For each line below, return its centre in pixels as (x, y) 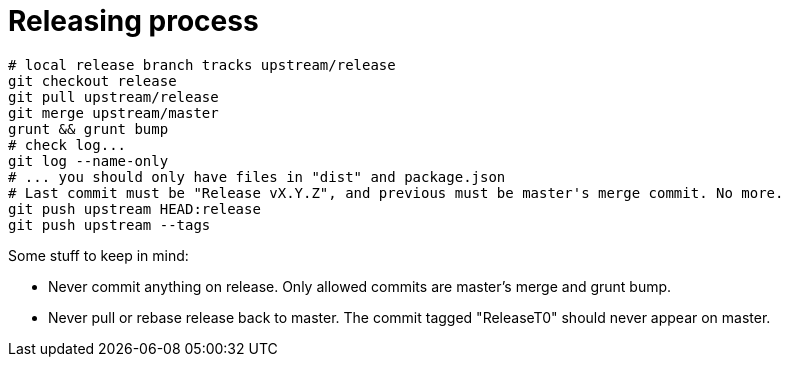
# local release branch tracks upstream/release (202, 64)
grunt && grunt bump (88, 128)
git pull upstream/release (113, 96)
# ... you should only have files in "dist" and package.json (257, 176)
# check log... (67, 144)
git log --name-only (88, 160)
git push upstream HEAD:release (134, 208)
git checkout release (92, 80)
